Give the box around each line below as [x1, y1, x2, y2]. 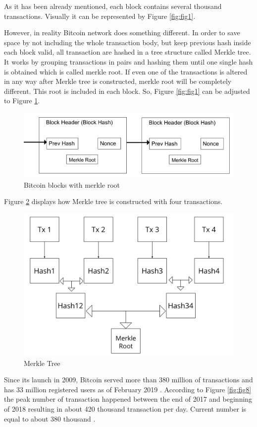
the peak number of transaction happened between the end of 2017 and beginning [4, 394, 253, 404]
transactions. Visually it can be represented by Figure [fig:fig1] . [4, 10, 196, 21]
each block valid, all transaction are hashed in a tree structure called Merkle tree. [4, 47, 251, 57]
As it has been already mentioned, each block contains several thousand [4, 1, 222, 11]
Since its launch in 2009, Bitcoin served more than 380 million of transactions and [4, 374, 253, 385]
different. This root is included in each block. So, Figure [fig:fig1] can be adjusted [4, 85, 250, 96]
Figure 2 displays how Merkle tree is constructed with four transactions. [4, 196, 223, 207]
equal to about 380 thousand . [4, 413, 96, 424]
